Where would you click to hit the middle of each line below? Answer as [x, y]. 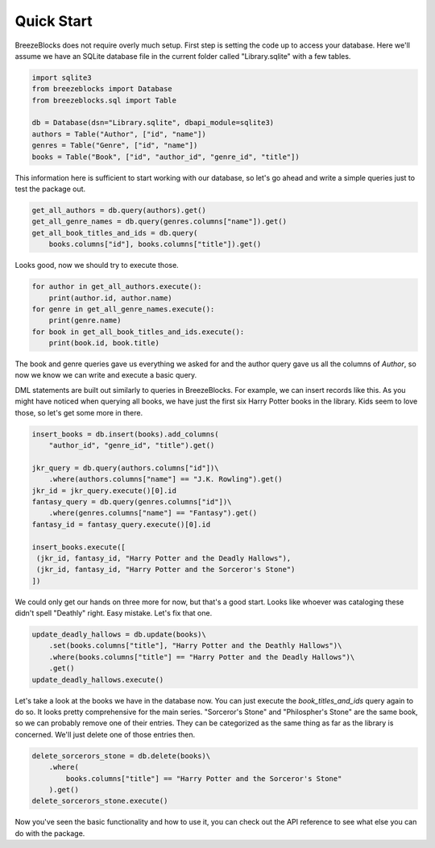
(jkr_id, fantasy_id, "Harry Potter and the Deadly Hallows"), [164, 558]
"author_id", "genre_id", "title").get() [132, 445]
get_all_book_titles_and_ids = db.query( [115, 233]
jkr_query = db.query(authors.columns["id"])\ [125, 468]
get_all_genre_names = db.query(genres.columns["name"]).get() [159, 221]
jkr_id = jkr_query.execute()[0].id [104, 491]
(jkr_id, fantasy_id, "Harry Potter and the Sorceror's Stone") [166, 570]
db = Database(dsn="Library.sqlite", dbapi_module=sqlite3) [153, 123]
